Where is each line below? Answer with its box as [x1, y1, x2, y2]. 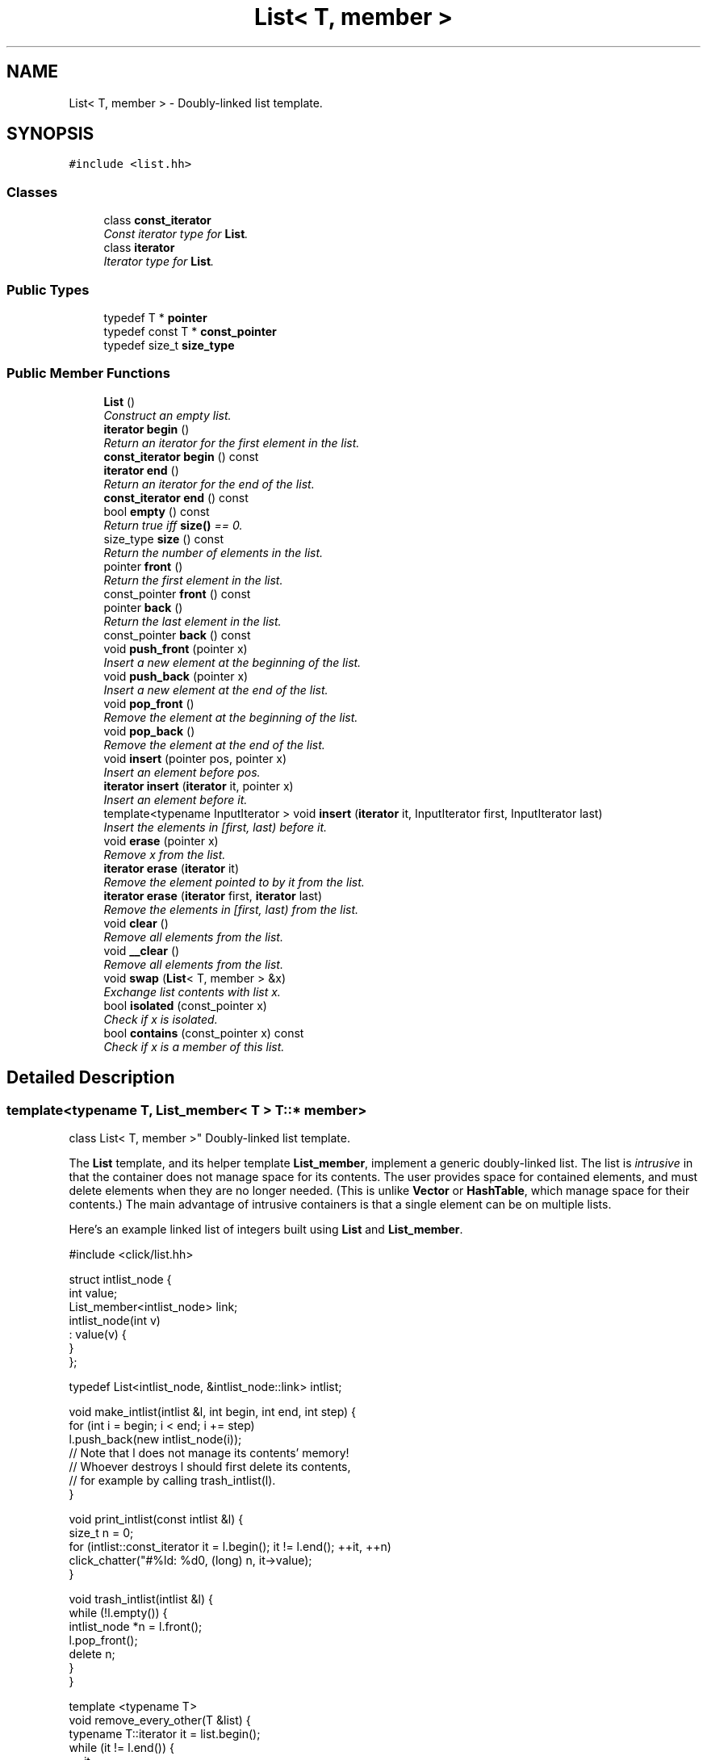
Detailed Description [6, 1067, 175, 1088]
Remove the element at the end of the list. [103, 737, 325, 752]
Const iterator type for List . [103, 227, 249, 241]
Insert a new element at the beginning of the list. [103, 655, 362, 669]
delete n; [69, 1646, 115, 1661]
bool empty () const [103, 504, 210, 518]
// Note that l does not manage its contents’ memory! [69, 1445, 349, 1460]
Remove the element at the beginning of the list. [103, 710, 358, 724]
